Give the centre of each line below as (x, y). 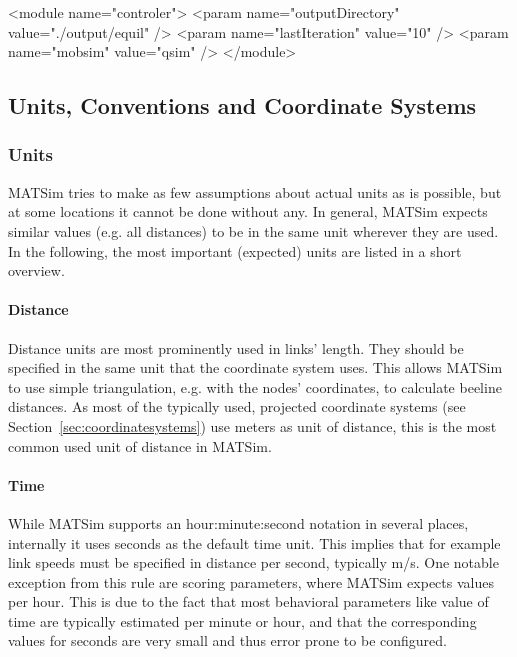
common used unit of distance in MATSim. (140, 445)
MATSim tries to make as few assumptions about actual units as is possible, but (255, 191)
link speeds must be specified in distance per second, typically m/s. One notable (253, 562)
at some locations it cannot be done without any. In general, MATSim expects (248, 211)
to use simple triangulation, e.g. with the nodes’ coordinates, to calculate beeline (255, 386)
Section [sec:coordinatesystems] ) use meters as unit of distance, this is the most (252, 425)
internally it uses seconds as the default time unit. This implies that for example (254, 542)
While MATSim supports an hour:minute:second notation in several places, (238, 522)
